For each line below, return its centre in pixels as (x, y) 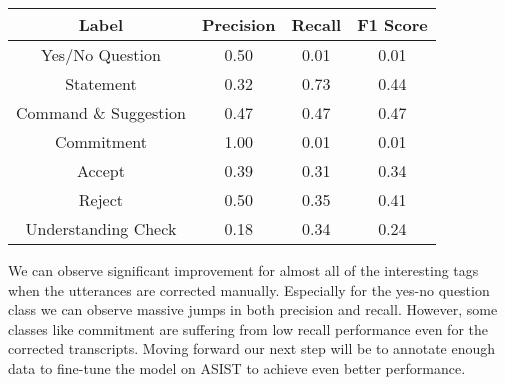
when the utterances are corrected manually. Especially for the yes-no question (249, 289)
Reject (101, 199)
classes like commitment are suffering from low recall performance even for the (248, 328)
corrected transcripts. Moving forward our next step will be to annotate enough (252, 348)
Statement (101, 83)
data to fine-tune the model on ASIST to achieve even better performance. (237, 367)
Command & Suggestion (101, 112)
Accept (100, 170)
